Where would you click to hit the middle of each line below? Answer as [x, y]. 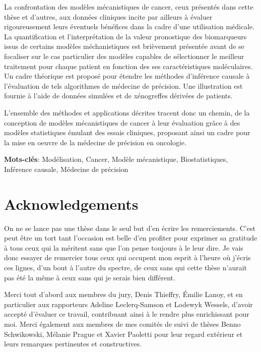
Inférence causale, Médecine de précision [66, 169]
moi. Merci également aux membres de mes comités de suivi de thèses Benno [122, 324]
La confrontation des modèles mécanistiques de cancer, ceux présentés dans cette [129, 7]
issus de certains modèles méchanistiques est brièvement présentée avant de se [124, 46]
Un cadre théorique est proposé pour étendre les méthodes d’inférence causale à [127, 76]
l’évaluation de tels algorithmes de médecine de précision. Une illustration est [123, 85]
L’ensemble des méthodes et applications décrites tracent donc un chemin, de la [127, 112]
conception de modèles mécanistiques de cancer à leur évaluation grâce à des [122, 122]
